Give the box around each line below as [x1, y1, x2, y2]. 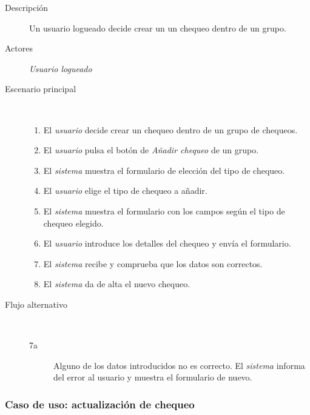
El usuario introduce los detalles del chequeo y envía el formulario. [43, 237, 291, 250]
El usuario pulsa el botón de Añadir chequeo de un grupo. [43, 144, 259, 156]
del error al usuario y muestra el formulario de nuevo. [53, 371, 252, 383]
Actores [5, 42, 33, 55]
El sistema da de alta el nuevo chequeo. [43, 277, 190, 290]
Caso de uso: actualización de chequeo [5, 396, 195, 411]
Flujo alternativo [5, 297, 67, 310]
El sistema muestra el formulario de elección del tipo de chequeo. [43, 164, 285, 176]
